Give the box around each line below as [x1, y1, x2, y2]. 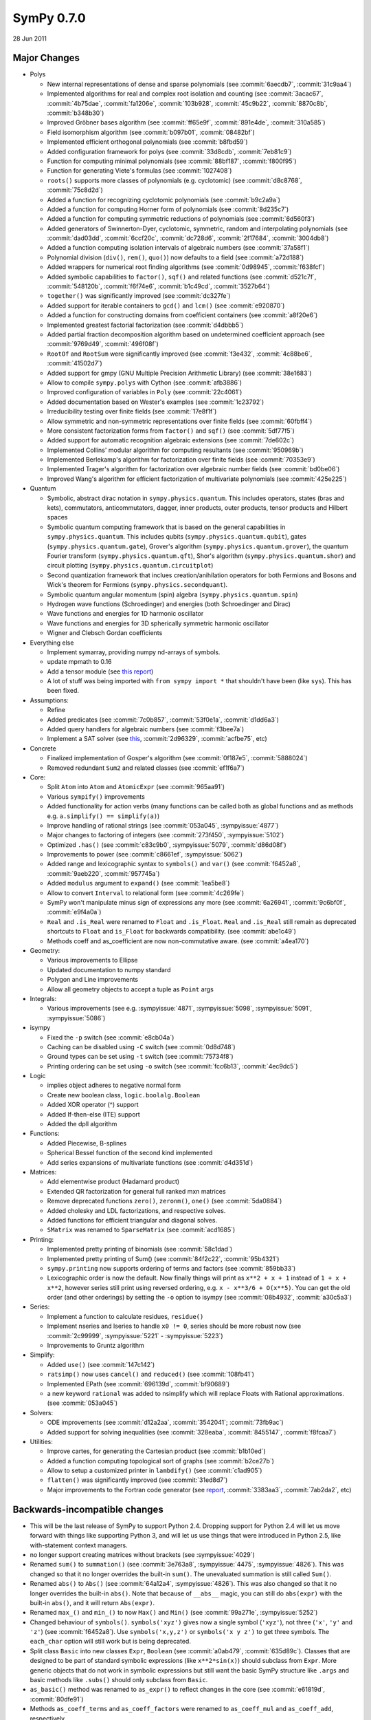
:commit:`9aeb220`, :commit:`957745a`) [47, 869, 160, 877]
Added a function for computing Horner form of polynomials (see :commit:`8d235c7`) [47, 205, 289, 213]
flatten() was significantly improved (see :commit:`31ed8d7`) [47, 1476, 228, 1484]
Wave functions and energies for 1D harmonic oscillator [47, 610, 204, 618]
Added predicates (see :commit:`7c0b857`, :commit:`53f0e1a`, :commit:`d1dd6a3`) [47, 716, 280, 724]
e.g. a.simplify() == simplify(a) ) [47, 812, 160, 820]
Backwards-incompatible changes [12, 1503, 164, 1515]
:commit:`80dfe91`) [30, 1695, 84, 1703]
